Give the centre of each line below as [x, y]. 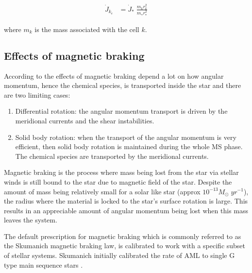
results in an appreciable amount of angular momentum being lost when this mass [126, 210]
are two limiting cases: [37, 94]
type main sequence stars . [43, 264]
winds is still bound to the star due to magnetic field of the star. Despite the [118, 181]
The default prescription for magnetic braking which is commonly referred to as [123, 236]
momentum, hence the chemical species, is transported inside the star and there [123, 85]
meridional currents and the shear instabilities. [85, 120]
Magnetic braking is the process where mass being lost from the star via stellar [121, 172]
